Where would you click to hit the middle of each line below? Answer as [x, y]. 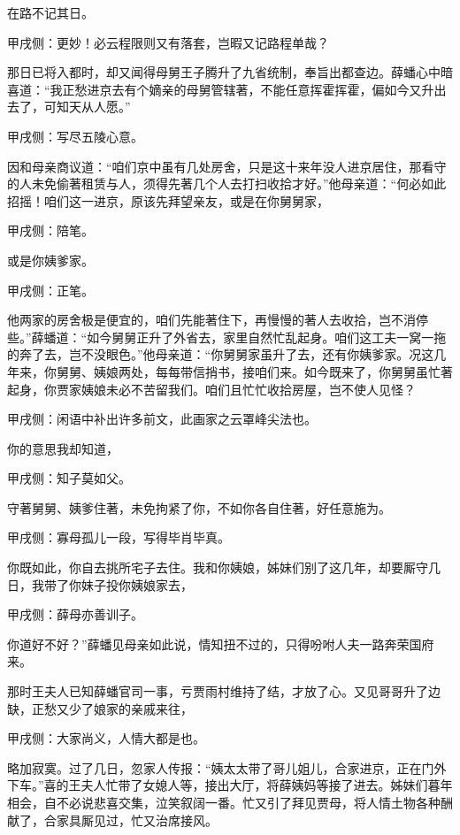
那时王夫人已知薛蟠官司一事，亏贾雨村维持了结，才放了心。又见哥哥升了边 [224, 691]
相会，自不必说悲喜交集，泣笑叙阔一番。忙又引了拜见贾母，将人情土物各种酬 [230, 802]
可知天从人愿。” [87, 107]
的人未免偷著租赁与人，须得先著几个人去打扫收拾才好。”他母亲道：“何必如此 [227, 184]
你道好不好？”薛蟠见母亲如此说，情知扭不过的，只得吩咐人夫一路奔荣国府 [221, 643]
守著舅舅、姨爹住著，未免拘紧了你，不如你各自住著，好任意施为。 [199, 507]
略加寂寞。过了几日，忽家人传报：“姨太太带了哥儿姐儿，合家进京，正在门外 [227, 767]
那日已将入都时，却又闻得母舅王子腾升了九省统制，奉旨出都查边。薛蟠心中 [224, 72]
